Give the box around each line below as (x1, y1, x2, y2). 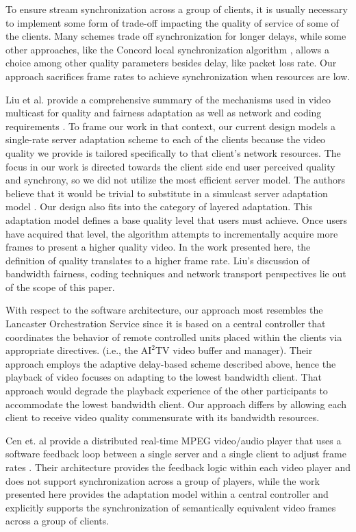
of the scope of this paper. (5, 279, 115, 294)
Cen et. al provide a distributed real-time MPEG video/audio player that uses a (5, 433, 342, 447)
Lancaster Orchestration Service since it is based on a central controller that (5, 316, 326, 331)
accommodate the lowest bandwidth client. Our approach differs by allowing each (5, 396, 347, 411)
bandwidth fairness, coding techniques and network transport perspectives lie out (5, 266, 346, 281)
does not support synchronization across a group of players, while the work (5, 473, 320, 487)
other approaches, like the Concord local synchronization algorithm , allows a (5, 42, 329, 56)
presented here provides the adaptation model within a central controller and (5, 487, 329, 501)
